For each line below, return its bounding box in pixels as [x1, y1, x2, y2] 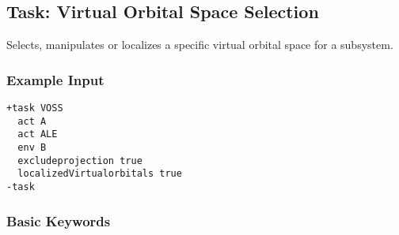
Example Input [6, 69, 104, 89]
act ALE [17, 129, 58, 140]
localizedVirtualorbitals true [17, 168, 182, 180]
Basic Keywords [6, 211, 111, 230]
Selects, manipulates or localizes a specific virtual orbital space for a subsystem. [6, 36, 393, 53]
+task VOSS [6, 103, 63, 114]
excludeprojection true [17, 155, 142, 166]
